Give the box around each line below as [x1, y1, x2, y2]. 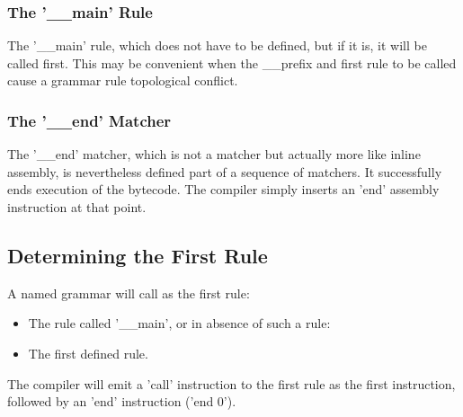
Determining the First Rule [7, 241, 268, 269]
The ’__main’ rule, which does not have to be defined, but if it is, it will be [7, 36, 427, 55]
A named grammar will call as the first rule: [7, 283, 250, 302]
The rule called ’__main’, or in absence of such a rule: [28, 314, 331, 333]
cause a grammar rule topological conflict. [7, 71, 238, 90]
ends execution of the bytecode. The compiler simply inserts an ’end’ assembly [7, 180, 440, 199]
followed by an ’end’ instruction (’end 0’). [7, 392, 236, 411]
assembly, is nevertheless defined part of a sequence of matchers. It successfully [7, 162, 442, 181]
